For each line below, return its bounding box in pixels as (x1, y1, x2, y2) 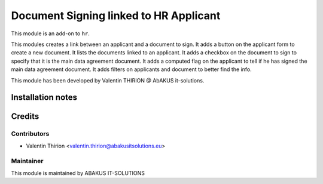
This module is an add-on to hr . (11, 30, 90, 37)
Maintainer (11, 157, 44, 165)
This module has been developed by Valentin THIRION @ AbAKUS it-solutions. (11, 76, 205, 84)
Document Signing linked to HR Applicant (11, 9, 221, 22)
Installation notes (11, 93, 78, 103)
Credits (11, 111, 39, 122)
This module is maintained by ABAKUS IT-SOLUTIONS (11, 169, 145, 176)
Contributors (11, 130, 50, 138)
